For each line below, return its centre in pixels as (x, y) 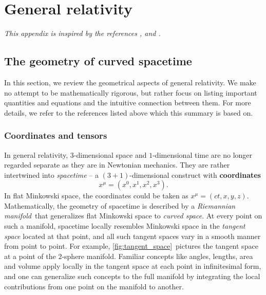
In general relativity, (36, 154)
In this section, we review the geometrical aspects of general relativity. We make (130, 82)
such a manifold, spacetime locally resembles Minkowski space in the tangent (125, 226)
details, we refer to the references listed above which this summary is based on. (129, 112)
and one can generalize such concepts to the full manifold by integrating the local (132, 276)
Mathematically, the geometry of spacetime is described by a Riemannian (120, 205)
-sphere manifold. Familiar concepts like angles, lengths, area (157, 256)
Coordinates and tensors (56, 135)
